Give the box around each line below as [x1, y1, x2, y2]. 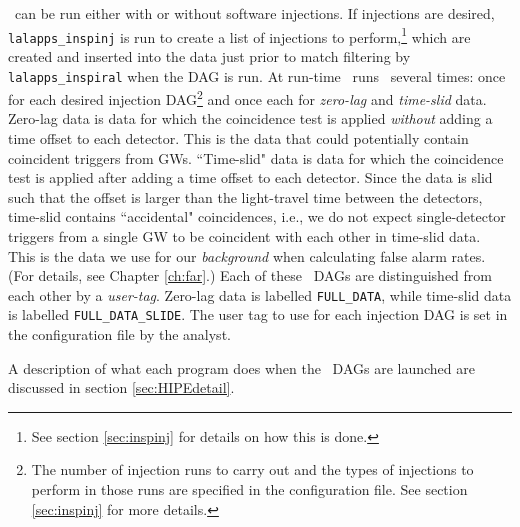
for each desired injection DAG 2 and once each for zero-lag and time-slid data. [8, 86, 487, 109]
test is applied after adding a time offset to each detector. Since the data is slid [8, 167, 493, 188]
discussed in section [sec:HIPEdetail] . [8, 377, 235, 398]
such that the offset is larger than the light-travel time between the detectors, [8, 186, 483, 207]
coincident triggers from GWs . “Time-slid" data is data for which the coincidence [8, 147, 504, 168]
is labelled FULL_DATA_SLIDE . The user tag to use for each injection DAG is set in [8, 304, 508, 325]
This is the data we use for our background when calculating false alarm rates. [8, 245, 486, 266]
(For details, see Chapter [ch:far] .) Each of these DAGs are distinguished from [8, 265, 492, 286]
